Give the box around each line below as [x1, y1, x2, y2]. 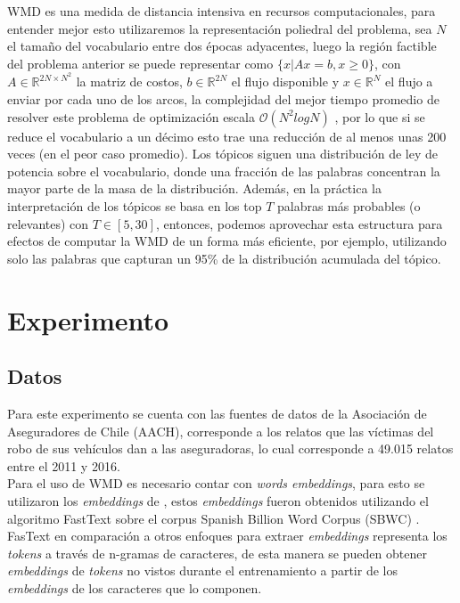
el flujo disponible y [231, 72, 340, 91]
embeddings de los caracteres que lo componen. [7, 578, 262, 597]
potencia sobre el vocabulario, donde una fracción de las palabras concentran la [7, 161, 440, 180]
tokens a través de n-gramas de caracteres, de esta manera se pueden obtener [7, 543, 427, 562]
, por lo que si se [334, 107, 425, 126]
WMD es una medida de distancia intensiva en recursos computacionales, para [7, 2, 436, 20]
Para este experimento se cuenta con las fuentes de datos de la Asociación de [7, 403, 427, 422]
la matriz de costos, [76, 72, 183, 91]
